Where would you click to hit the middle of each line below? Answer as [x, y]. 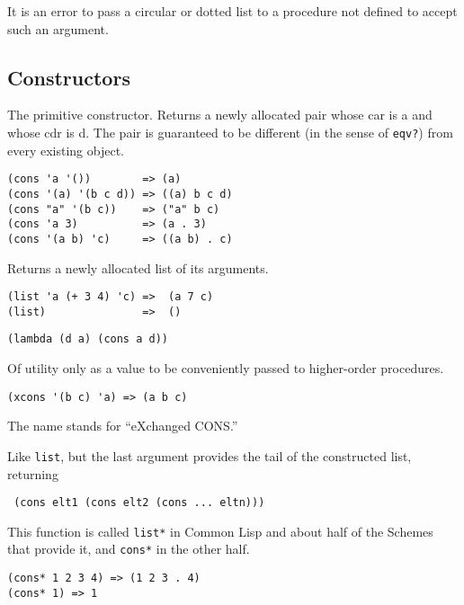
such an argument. [58, 28]
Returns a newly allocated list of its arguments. [138, 267]
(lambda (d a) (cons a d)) [88, 339]
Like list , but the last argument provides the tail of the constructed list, [210, 455]
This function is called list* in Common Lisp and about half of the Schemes [220, 531]
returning [33, 473]
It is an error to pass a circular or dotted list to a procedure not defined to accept [232, 11]
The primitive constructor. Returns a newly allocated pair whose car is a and [220, 115]
